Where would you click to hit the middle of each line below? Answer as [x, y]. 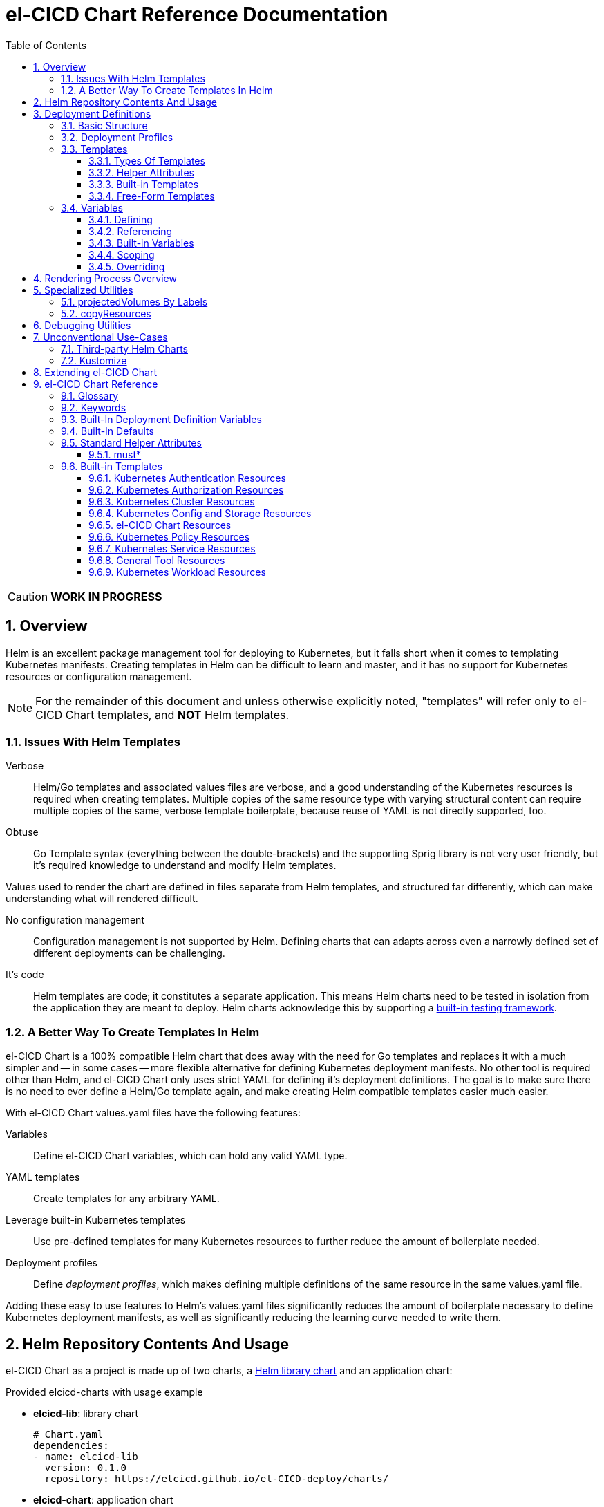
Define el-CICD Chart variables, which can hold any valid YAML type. [190, 1156]
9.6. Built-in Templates [112, 466]
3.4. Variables [92, 207]
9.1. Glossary [90, 395]
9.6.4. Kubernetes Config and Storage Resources [200, 513]
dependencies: [71, 1445]
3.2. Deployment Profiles [117, 137]
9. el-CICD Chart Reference [96, 384]
